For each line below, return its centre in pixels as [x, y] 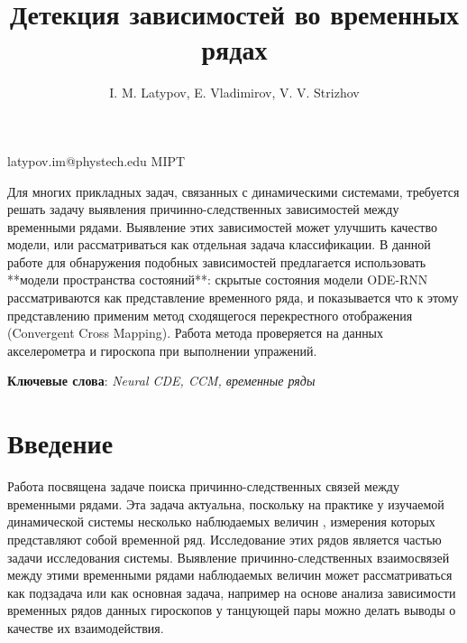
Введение [60, 443]
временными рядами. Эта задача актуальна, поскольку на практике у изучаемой [226, 503]
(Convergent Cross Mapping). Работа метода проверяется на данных [196, 333]
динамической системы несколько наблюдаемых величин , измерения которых [221, 522]
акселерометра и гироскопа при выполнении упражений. [162, 350]
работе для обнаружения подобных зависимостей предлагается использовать [217, 261]
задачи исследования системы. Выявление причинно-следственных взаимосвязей [229, 557]
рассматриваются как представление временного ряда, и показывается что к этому [233, 298]
